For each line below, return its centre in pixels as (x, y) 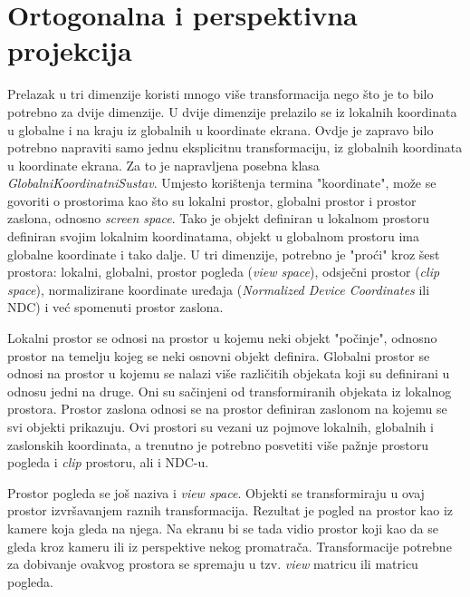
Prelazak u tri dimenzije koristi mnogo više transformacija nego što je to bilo (221, 94)
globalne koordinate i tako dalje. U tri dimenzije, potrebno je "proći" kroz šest (224, 254)
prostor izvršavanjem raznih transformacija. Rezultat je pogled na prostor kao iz (230, 510)
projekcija (70, 50)
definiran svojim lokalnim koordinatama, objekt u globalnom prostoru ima (213, 236)
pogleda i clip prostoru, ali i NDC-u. (108, 462)
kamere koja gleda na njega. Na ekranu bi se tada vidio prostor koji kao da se (223, 528)
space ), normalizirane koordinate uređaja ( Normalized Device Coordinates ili (219, 289)
